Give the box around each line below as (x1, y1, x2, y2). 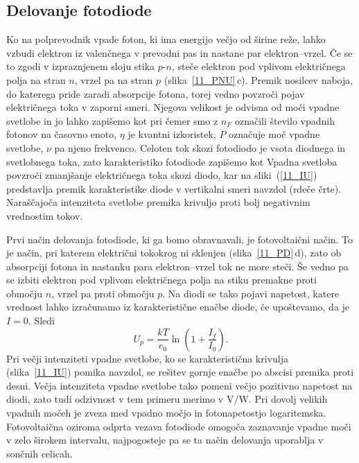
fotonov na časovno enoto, (6, 127, 117, 141)
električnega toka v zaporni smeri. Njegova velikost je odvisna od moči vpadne (6, 100, 340, 114)
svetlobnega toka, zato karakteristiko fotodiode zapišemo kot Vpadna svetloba (6, 154, 338, 168)
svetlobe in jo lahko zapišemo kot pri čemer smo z (6, 113, 218, 128)
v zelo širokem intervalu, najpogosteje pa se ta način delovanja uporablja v (6, 433, 324, 447)
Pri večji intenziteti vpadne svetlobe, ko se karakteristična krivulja (6, 351, 288, 365)
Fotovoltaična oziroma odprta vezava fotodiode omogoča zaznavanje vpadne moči (6, 419, 351, 433)
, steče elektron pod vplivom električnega (171, 59, 346, 73)
